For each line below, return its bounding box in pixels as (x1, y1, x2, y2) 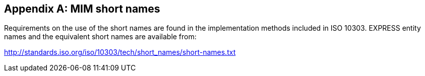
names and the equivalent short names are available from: (4, 32, 197, 41)
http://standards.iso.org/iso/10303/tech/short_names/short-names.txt (4, 48, 236, 57)
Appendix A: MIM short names (4, 3, 160, 15)
